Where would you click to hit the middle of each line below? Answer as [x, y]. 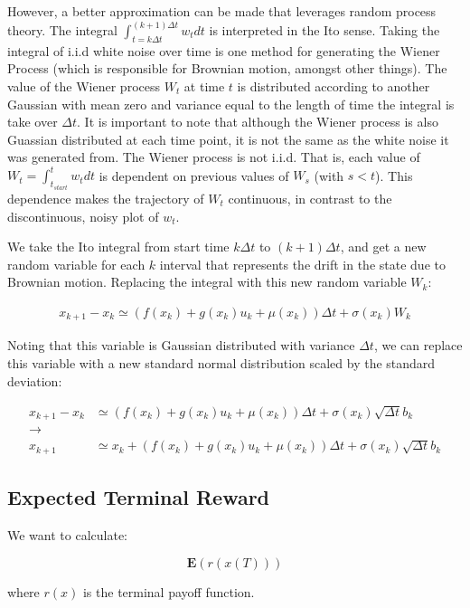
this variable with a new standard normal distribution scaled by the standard [221, 362]
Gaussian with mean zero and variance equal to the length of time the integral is [231, 104]
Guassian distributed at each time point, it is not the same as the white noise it [228, 139]
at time [204, 86]
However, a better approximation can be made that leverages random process [222, 11]
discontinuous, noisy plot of [83, 216]
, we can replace [418, 345]
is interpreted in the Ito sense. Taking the [324, 30]
